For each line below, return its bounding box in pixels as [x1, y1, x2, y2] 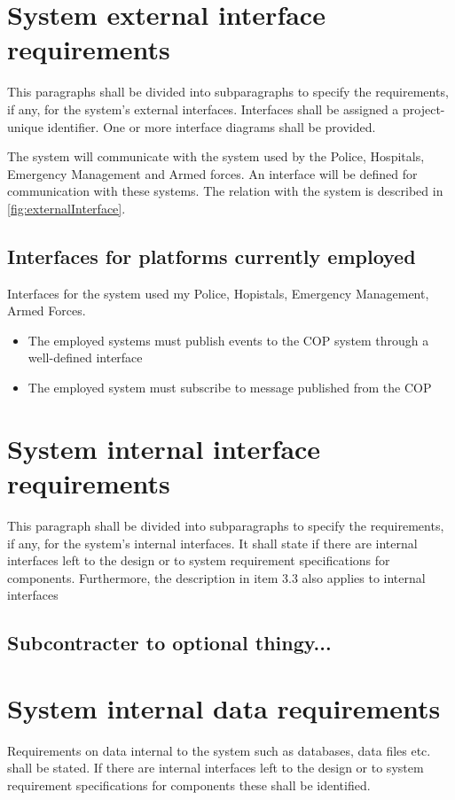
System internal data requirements [7, 689, 441, 726]
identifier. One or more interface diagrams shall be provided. [47, 117, 376, 136]
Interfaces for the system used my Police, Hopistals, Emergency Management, [7, 283, 429, 302]
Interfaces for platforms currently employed [7, 242, 416, 269]
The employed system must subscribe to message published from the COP [27, 378, 432, 397]
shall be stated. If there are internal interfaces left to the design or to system [7, 758, 424, 777]
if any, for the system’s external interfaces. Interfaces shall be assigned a [7, 99, 399, 118]
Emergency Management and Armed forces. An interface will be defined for [7, 164, 418, 183]
